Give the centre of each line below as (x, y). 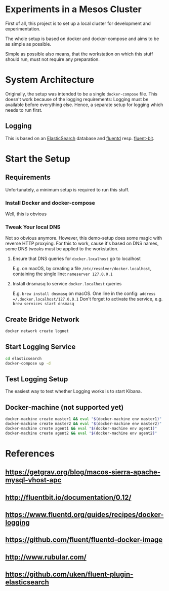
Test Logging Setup (37, 379)
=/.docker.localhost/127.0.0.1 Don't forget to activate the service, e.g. (88, 299)
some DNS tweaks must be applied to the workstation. (62, 249)
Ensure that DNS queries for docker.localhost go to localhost (76, 259)
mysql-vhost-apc (33, 480)
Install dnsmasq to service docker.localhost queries (67, 284)
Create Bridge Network (42, 319)
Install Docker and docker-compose (50, 203)
